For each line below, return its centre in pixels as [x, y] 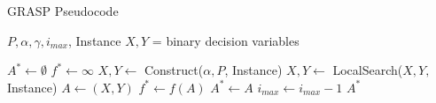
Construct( [174, 70]
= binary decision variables [226, 40]
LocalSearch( [368, 70]
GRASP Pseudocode [63, 11]
